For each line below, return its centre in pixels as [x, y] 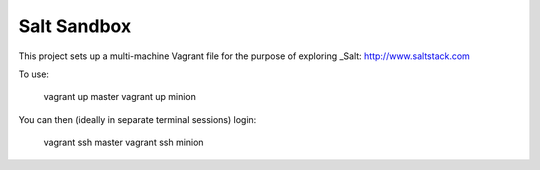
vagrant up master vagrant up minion [120, 97]
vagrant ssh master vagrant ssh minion [123, 142]
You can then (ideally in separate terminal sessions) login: [137, 119]
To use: [34, 74]
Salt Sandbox [75, 26]
